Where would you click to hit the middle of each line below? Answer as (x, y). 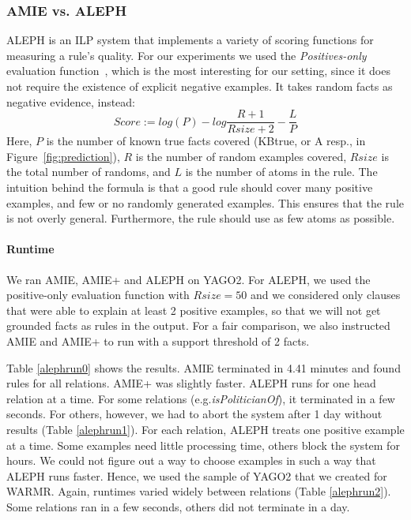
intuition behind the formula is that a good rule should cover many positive (190, 187)
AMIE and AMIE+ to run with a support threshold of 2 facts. (158, 340)
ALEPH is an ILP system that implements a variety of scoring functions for (190, 40)
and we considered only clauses (325, 295)
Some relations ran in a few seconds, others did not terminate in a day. (178, 506)
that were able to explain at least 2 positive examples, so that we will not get (194, 310)
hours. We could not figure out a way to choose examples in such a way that (191, 460)
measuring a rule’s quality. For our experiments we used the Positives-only (187, 55)
